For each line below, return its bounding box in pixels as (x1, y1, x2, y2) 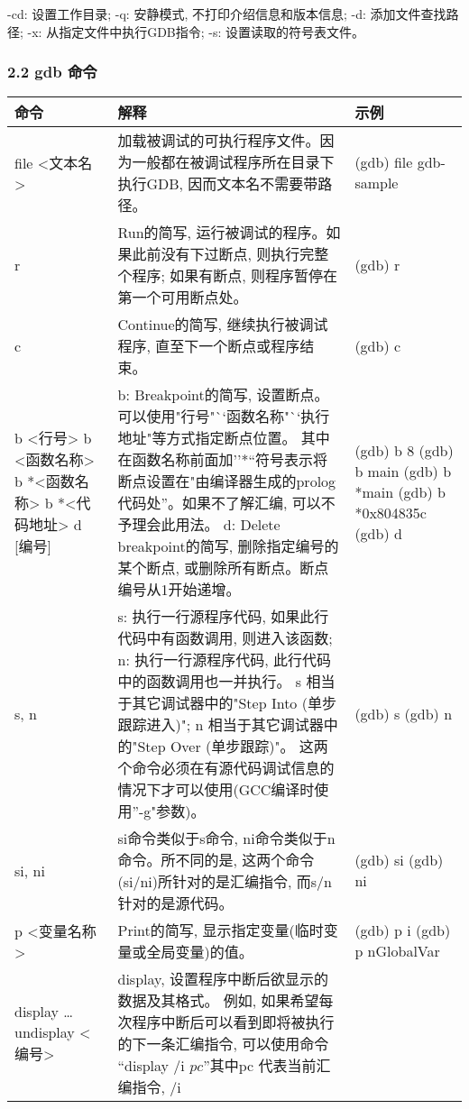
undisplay (14, 1022, 75, 1043)
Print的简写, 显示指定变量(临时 (117, 920, 324, 941)
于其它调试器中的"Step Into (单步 (117, 692, 336, 714)
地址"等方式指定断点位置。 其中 (117, 427, 330, 449)
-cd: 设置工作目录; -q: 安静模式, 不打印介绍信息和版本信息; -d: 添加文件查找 (7, 5, 446, 23)
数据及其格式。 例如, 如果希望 (117, 990, 319, 1012)
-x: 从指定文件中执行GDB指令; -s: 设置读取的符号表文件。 (27, 22, 365, 41)
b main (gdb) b (354, 460, 452, 481)
